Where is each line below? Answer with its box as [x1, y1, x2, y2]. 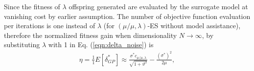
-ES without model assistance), [147, 20, 241, 31]
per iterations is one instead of [4, 20, 95, 31]
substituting [4, 39, 40, 50]
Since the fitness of [4, 1, 60, 11]
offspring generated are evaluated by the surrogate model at [69, 1, 248, 11]
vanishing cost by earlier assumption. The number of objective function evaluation [4, 11, 251, 21]
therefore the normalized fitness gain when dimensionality [4, 30, 177, 40]
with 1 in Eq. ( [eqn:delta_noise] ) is [48, 39, 154, 50]
